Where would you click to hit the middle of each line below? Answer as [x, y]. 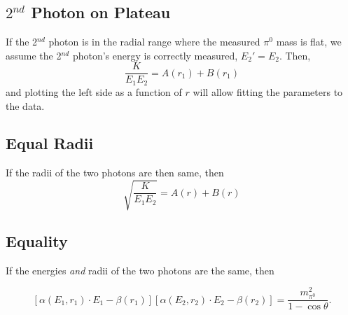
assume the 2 [34, 55]
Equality [37, 240]
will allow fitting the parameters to [268, 91]
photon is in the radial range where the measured [154, 42]
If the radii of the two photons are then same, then [115, 173]
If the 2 [22, 42]
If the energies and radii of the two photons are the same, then [140, 270]
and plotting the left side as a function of [94, 91]
